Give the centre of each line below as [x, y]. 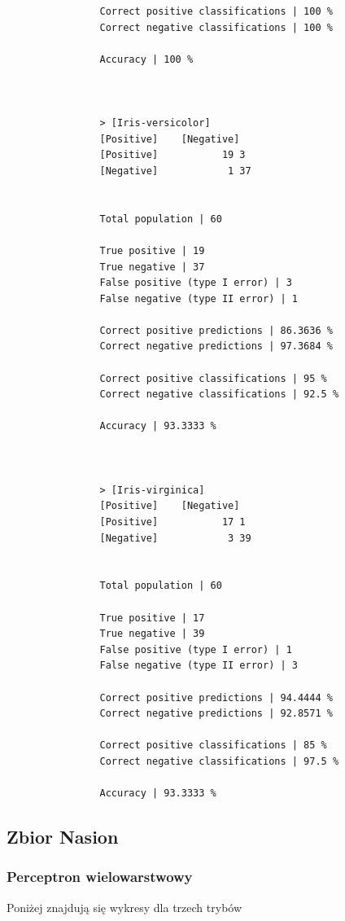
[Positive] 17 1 [172, 522]
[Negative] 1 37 [175, 171]
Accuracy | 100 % [146, 59]
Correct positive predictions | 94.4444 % [216, 697]
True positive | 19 [152, 250]
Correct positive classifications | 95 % [213, 378]
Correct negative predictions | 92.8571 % [216, 714]
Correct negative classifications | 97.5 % [219, 761]
